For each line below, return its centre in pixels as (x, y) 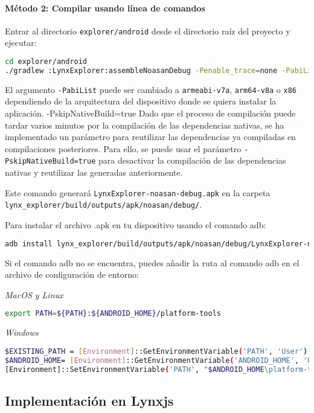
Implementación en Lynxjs (89, 400)
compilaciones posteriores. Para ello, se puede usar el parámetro (123, 148)
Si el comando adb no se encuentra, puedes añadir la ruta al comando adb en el (152, 262)
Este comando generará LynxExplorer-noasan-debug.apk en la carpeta (138, 192)
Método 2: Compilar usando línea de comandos (105, 8)
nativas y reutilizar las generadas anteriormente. (94, 172)
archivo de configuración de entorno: (72, 274)
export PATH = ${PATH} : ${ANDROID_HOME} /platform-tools (113, 314)
